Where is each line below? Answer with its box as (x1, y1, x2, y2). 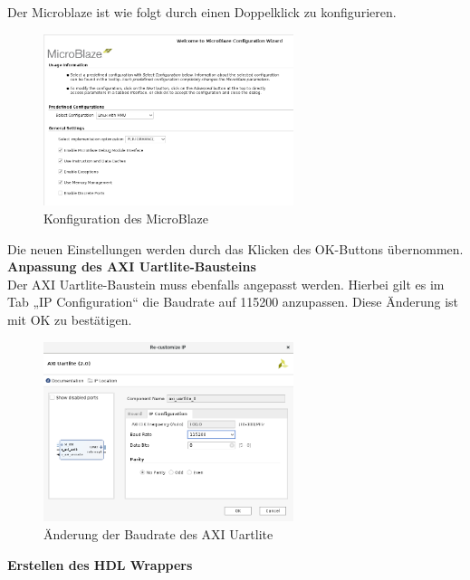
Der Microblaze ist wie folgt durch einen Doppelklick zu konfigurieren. (7, 3, 397, 21)
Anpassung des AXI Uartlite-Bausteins (7, 257, 256, 276)
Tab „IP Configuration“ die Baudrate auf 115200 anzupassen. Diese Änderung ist (7, 292, 459, 311)
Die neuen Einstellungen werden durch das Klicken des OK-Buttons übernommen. (7, 239, 464, 258)
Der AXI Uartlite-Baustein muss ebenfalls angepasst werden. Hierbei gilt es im (7, 274, 445, 293)
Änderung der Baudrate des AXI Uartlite (43, 525, 273, 544)
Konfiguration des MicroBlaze (43, 208, 208, 227)
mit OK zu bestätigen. (7, 309, 132, 328)
